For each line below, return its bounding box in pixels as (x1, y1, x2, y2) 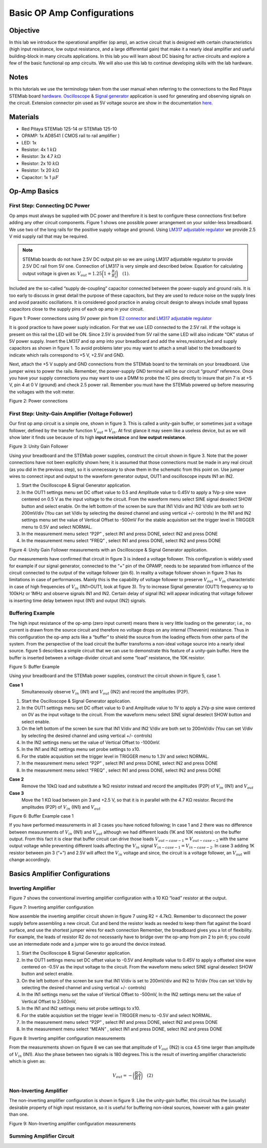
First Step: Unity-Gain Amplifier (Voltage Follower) (9, 410, 133, 417)
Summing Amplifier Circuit (9, 1133, 75, 1140)
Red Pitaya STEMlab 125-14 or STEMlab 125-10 (21, 126, 117, 132)
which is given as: (9, 1058, 46, 1064)
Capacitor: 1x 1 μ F (21, 174, 59, 180)
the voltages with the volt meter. (9, 389, 75, 395)
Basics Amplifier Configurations (9, 870, 110, 878)
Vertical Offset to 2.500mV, (21, 998, 77, 1004)
